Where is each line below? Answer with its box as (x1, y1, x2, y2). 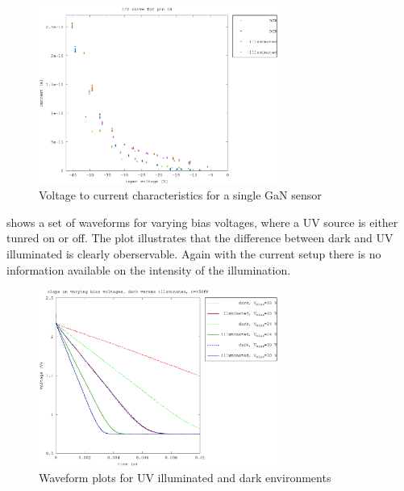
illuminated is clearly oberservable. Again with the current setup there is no (6, 245, 381, 262)
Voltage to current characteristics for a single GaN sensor (39, 187, 322, 204)
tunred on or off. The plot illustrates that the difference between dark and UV (6, 229, 394, 246)
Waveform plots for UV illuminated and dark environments (39, 469, 331, 486)
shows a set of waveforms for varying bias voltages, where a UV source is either (6, 213, 398, 230)
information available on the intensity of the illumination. (6, 261, 291, 278)
